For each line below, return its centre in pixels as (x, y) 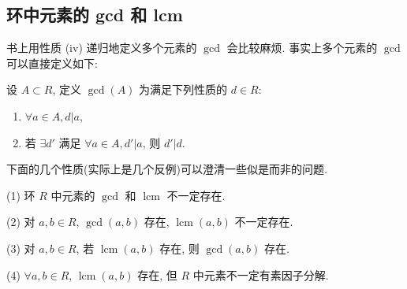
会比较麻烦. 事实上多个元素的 (302, 48)
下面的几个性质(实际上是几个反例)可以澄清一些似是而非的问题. (167, 169)
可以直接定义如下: (52, 63)
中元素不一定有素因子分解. (261, 274)
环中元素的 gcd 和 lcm (95, 15)
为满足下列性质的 (183, 89)
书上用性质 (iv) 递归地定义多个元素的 (102, 48)
